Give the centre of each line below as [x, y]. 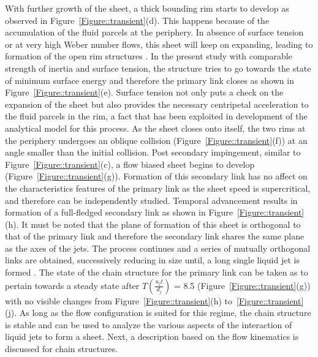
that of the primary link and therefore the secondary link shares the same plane [155, 236]
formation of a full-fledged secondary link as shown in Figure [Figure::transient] [155, 212]
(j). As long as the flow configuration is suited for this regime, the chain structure [158, 313]
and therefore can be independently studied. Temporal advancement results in [151, 200]
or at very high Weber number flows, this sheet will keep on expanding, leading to [159, 44]
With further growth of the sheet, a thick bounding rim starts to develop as [147, 8]
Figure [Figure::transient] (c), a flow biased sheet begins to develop [130, 164]
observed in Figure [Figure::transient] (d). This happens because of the [137, 20]
